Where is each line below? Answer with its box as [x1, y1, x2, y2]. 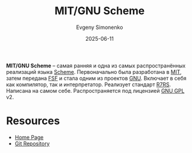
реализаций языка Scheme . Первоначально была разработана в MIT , [6, 68, 182, 75]
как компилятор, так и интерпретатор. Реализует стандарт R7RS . [6, 81, 171, 88]
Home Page [14, 134, 44, 141]
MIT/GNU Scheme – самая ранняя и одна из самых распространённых [6, 62, 185, 69]
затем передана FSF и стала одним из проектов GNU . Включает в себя [6, 74, 187, 82]
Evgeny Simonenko [76, 24, 123, 31]
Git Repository [14, 140, 50, 147]
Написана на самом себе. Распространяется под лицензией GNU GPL [6, 87, 185, 94]
